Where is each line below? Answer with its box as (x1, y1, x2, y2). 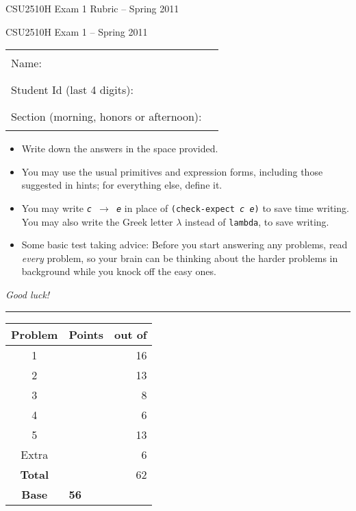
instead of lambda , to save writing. (185, 214, 329, 228)
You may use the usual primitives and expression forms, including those (21, 164, 323, 178)
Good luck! (5, 287, 50, 302)
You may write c (21, 200, 92, 215)
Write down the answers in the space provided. (21, 141, 218, 156)
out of (114, 326, 147, 342)
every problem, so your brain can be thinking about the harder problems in (21, 250, 338, 265)
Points (68, 326, 103, 342)
